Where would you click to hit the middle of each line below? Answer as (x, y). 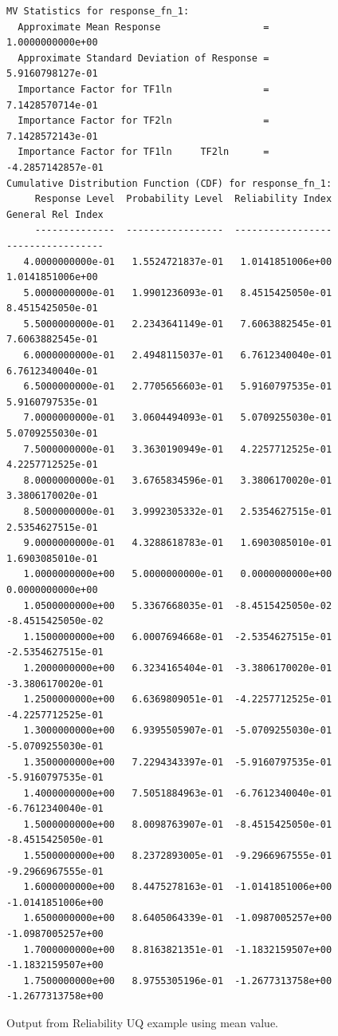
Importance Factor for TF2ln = (143, 121)
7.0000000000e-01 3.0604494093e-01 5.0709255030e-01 (178, 418)
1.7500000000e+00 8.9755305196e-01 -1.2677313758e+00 (178, 981)
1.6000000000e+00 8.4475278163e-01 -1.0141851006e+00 (178, 887)
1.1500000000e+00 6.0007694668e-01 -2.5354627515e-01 (178, 637)
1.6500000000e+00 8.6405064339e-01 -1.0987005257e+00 (178, 918)
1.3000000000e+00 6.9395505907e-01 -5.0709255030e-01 (178, 731)
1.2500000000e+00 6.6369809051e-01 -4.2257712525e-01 (178, 700)
